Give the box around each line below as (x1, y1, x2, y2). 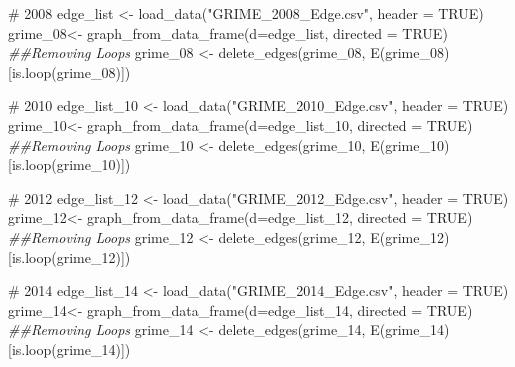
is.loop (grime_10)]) (11, 154, 131, 175)
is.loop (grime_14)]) (11, 338, 131, 359)
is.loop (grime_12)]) (11, 246, 131, 267)
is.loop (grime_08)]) (11, 61, 131, 82)
